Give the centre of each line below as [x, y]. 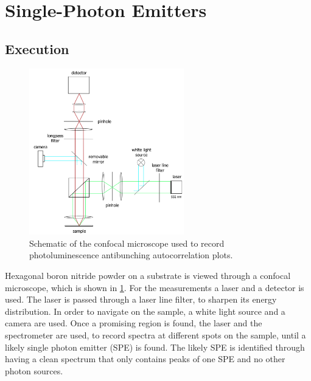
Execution [37, 48]
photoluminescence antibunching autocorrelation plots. [131, 255]
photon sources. [34, 370]
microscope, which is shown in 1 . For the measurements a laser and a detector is [155, 287]
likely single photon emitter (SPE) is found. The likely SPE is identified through [155, 347]
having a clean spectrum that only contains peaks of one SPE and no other [145, 359]
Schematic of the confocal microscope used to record [127, 243]
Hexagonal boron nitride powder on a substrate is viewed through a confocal [148, 275]
